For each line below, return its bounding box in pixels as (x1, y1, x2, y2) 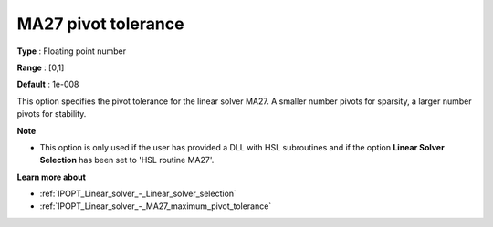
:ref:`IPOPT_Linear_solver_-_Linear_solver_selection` (39, 188, 237, 200)
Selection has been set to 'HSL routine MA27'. (39, 155, 215, 166)
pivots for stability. (16, 108, 87, 119)
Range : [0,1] (16, 62, 65, 73)
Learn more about (16, 171, 87, 182)
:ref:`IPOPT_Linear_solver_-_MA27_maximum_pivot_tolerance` (39, 201, 272, 212)
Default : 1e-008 (16, 78, 79, 90)
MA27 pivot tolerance (16, 14, 184, 34)
